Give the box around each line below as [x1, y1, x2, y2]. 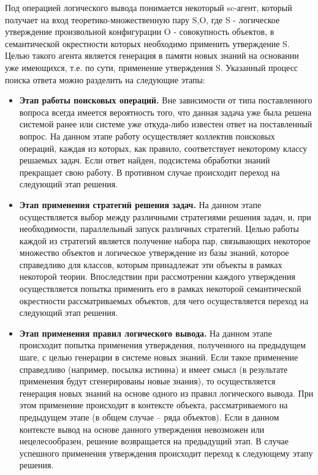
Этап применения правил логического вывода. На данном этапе [19, 326, 272, 339]
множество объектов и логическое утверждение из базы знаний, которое [19, 246, 289, 259]
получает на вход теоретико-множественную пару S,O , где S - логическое [5, 13, 280, 26]
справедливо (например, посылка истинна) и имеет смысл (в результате [19, 362, 288, 375]
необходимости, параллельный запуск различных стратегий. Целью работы [19, 222, 300, 235]
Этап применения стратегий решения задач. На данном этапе [19, 198, 262, 211]
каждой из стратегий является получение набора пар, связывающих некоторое [19, 234, 311, 247]
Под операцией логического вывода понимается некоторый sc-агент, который [5, 1, 292, 13]
